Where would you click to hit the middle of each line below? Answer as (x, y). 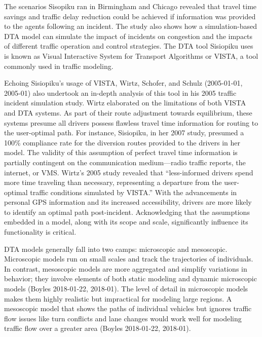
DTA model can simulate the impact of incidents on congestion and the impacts (128, 36)
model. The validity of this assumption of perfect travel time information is (121, 152)
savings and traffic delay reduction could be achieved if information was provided (130, 16)
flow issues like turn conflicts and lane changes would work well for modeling (123, 318)
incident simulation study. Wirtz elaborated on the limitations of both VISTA (125, 103)
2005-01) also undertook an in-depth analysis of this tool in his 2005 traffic (120, 92)
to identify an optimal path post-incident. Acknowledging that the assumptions (127, 212)
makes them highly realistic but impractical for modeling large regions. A (118, 298)
